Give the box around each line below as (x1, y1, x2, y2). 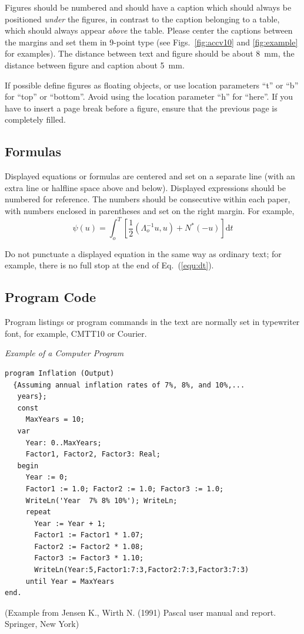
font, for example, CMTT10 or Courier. (5, 327, 147, 339)
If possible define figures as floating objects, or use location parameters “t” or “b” (5, 78, 299, 91)
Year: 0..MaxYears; (25, 438, 102, 447)
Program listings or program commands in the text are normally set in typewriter (5, 316, 300, 328)
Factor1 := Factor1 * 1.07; (34, 531, 144, 540)
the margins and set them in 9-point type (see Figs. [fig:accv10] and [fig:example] (5, 35, 298, 48)
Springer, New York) (5, 617, 79, 630)
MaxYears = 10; (25, 415, 85, 424)
